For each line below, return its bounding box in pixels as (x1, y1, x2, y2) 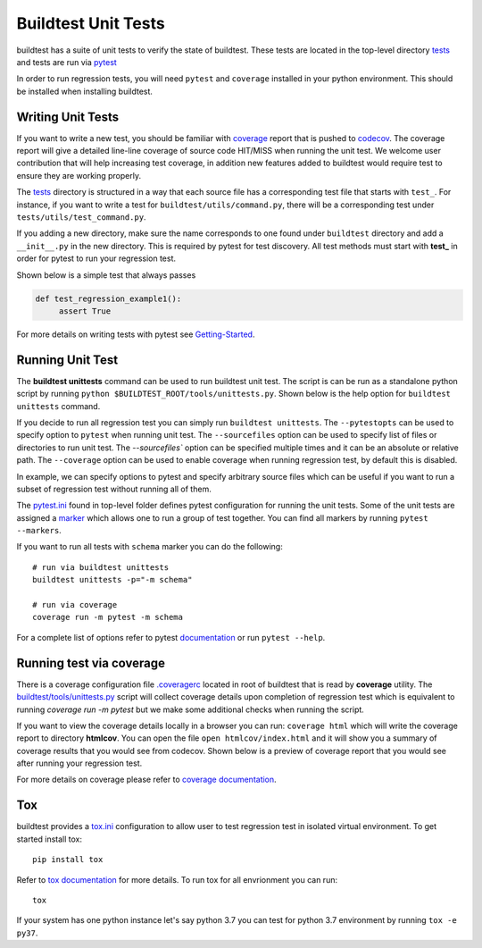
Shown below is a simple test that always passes (16, 269, 196, 281)
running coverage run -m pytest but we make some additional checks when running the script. (16, 704, 365, 715)
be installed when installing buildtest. (16, 86, 154, 96)
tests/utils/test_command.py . (16, 211, 146, 222)
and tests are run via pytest (16, 56, 118, 67)
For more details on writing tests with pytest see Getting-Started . (16, 329, 255, 340)
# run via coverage (32, 600, 118, 610)
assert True (58, 306, 112, 316)
